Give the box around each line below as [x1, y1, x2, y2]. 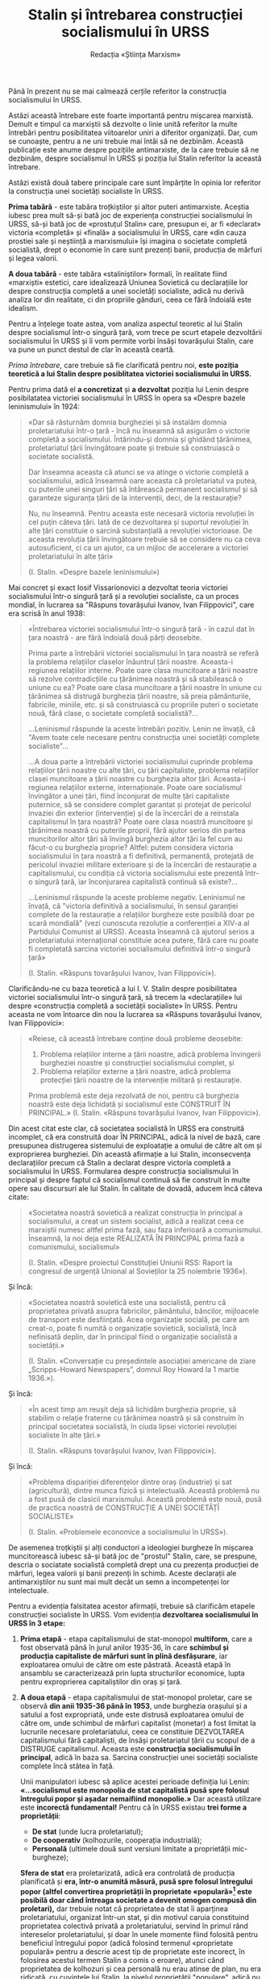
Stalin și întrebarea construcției [27, 6, 243, 24]
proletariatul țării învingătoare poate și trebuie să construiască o [27, 442, 240, 453]
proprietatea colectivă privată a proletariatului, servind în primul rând [19, 1921, 248, 1931]
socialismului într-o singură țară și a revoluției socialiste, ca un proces [8, 591, 239, 600]
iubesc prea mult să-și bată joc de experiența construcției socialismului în [8, 210, 252, 220]
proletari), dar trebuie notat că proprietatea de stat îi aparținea [19, 1903, 228, 1914]
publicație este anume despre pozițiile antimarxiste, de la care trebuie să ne [8, 144, 260, 154]
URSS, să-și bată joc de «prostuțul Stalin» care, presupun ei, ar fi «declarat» [8, 219, 262, 228]
